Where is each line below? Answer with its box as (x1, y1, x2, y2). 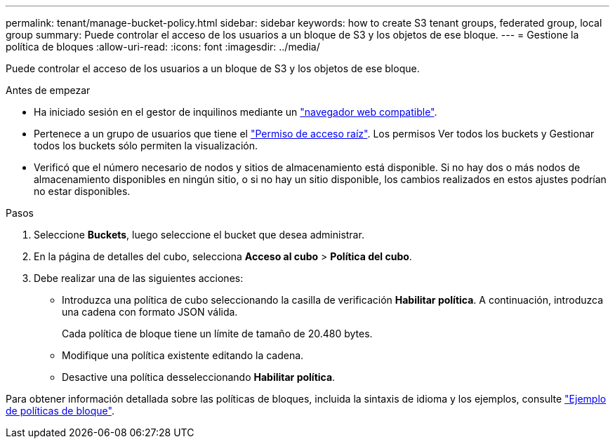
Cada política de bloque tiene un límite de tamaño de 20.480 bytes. (62, 328, 373, 339)
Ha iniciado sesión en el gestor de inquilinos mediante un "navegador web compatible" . (34, 106, 437, 118)
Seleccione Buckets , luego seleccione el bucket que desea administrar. (34, 229, 364, 241)
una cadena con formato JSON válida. (62, 306, 238, 318)
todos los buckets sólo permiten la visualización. (34, 140, 258, 152)
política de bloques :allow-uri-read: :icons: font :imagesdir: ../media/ (6, 41, 320, 53)
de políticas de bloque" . (6, 405, 114, 417)
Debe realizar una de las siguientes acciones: (34, 272, 244, 284)
